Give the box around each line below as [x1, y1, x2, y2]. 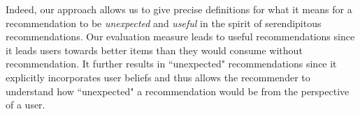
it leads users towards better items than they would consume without [6, 42, 303, 57]
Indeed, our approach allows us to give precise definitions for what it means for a [6, 2, 352, 16]
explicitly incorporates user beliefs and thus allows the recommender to [6, 70, 310, 84]
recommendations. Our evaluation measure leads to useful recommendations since [6, 29, 355, 44]
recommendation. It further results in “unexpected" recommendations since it [6, 56, 337, 71]
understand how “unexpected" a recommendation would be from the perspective [6, 83, 350, 98]
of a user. [6, 97, 45, 112]
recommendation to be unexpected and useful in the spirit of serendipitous [6, 15, 322, 30]
